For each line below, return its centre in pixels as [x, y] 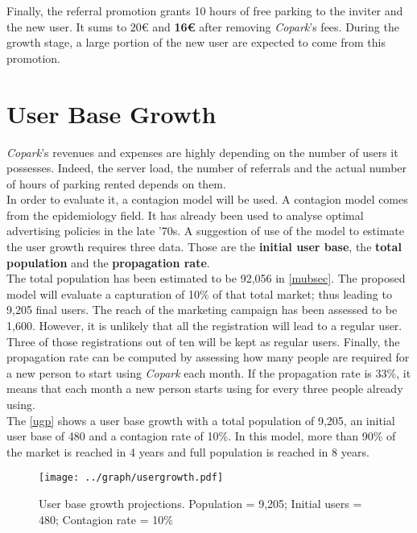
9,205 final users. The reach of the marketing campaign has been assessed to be [202, 310]
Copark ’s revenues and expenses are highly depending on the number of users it [202, 152]
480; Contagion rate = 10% [106, 519]
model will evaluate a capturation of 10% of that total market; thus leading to [199, 293]
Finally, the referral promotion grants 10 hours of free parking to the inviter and [205, 10]
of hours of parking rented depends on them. [116, 183]
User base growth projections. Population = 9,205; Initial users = [200, 504]
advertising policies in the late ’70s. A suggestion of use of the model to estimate [206, 231]
